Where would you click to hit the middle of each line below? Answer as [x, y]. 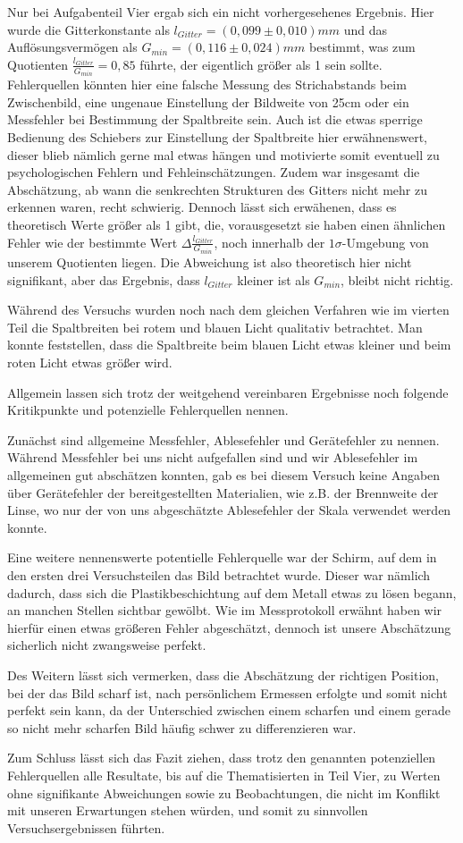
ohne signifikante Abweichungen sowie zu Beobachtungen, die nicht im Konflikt [224, 792]
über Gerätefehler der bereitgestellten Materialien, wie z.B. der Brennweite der [223, 492]
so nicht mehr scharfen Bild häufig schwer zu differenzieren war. [182, 727]
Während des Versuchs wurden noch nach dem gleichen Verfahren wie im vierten [228, 310]
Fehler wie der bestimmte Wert [93, 242]
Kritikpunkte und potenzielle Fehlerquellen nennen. [148, 410]
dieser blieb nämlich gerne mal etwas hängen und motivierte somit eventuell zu [223, 154]
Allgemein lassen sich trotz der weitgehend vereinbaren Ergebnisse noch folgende [228, 392]
